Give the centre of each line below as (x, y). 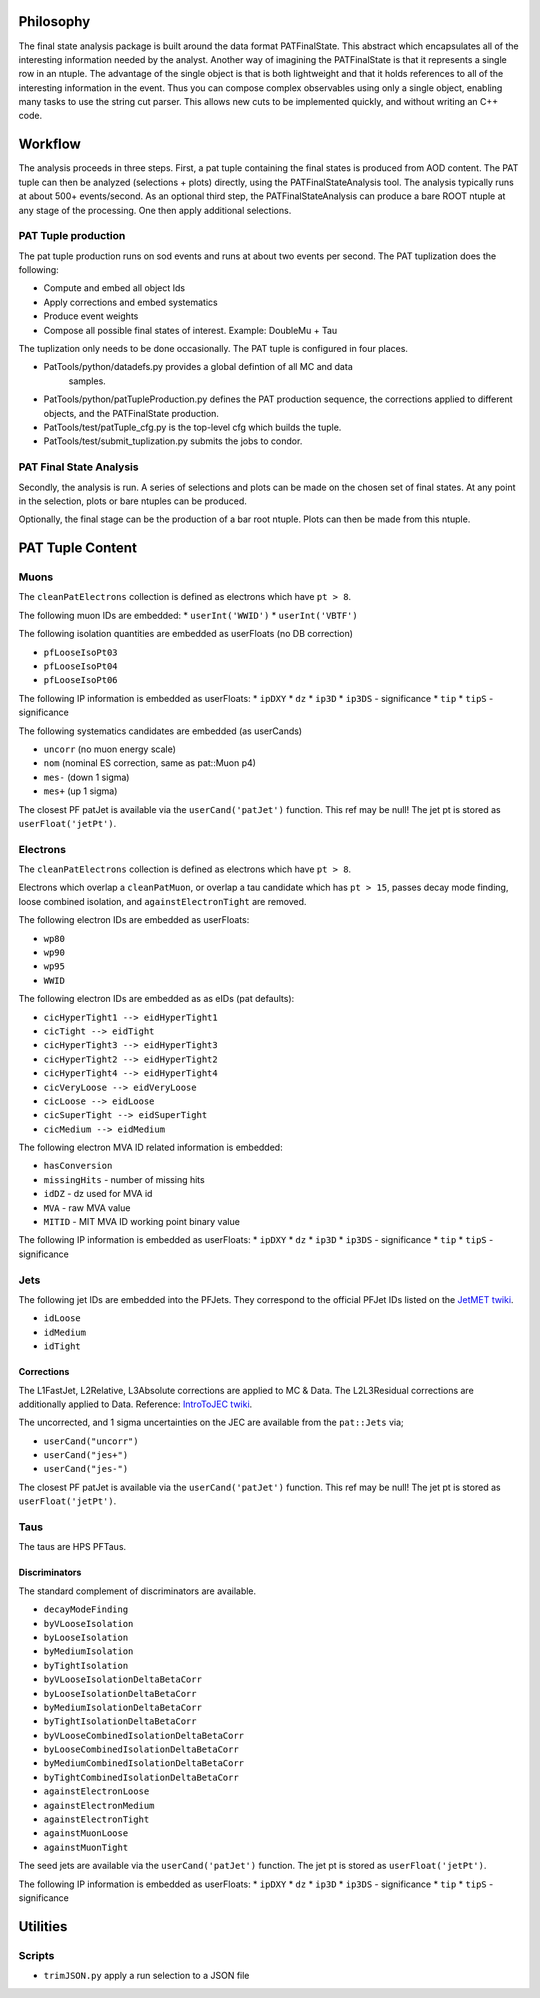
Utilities (43, 1926)
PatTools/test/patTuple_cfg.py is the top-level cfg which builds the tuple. (192, 427)
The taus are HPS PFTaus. (72, 1547)
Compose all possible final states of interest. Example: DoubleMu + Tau (190, 330)
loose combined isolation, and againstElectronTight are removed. (162, 901)
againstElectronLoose (96, 1791)
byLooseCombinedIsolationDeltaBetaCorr (141, 1749)
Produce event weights (91, 316)
